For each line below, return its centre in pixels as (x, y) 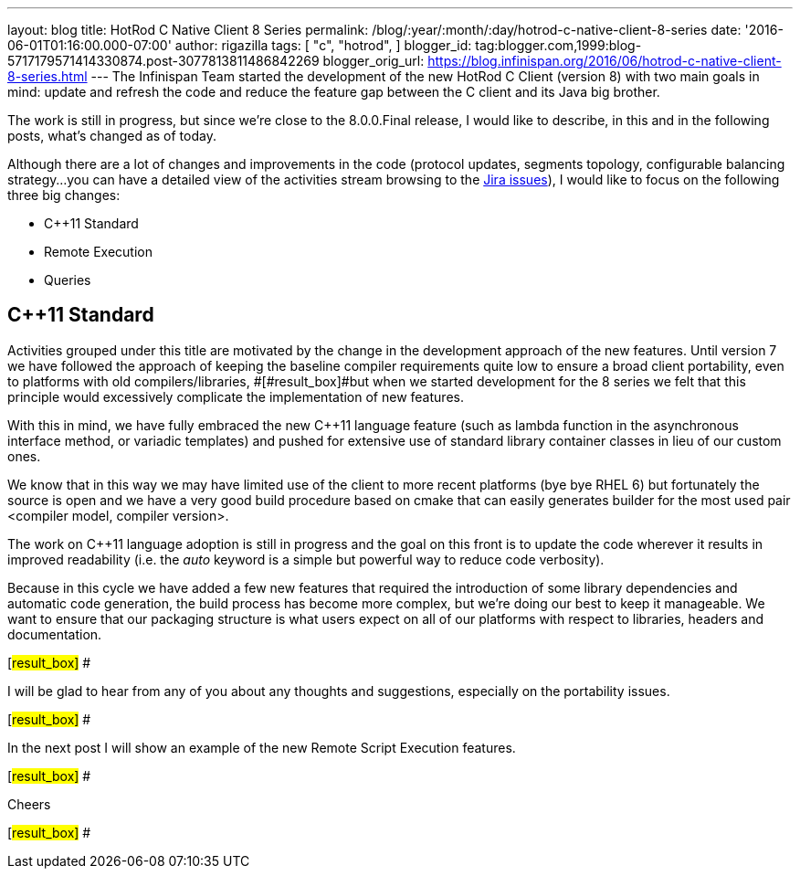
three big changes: (64, 195)
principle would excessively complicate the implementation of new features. (236, 396)
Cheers (29, 804)
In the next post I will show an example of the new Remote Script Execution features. (262, 747)
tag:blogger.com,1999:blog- (558, 45)
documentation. (55, 634)
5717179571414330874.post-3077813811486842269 (163, 61)
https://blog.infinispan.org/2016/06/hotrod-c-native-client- (605, 61)
